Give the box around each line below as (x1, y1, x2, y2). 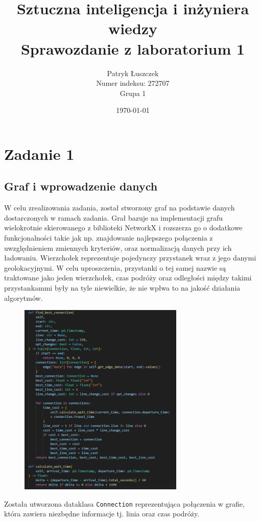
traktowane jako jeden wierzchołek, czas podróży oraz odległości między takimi (4, 272, 252, 283)
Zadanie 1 (4, 143, 75, 164)
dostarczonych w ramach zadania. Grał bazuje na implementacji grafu (4, 212, 223, 223)
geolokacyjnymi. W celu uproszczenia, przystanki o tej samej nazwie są (4, 262, 226, 273)
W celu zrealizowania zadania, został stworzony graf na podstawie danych (4, 202, 235, 213)
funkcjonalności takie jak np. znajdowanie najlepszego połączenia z (4, 232, 213, 243)
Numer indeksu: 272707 (96, 78, 170, 88)
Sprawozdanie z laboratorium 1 (20, 38, 245, 59)
